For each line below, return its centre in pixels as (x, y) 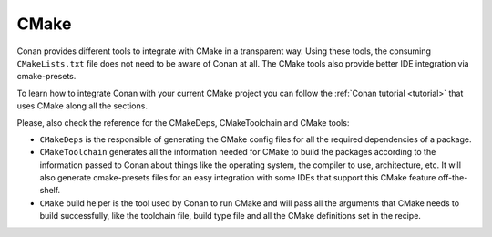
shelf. (50, 191)
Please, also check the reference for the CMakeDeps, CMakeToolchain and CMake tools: (183, 122)
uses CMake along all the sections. (82, 106)
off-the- (453, 178)
